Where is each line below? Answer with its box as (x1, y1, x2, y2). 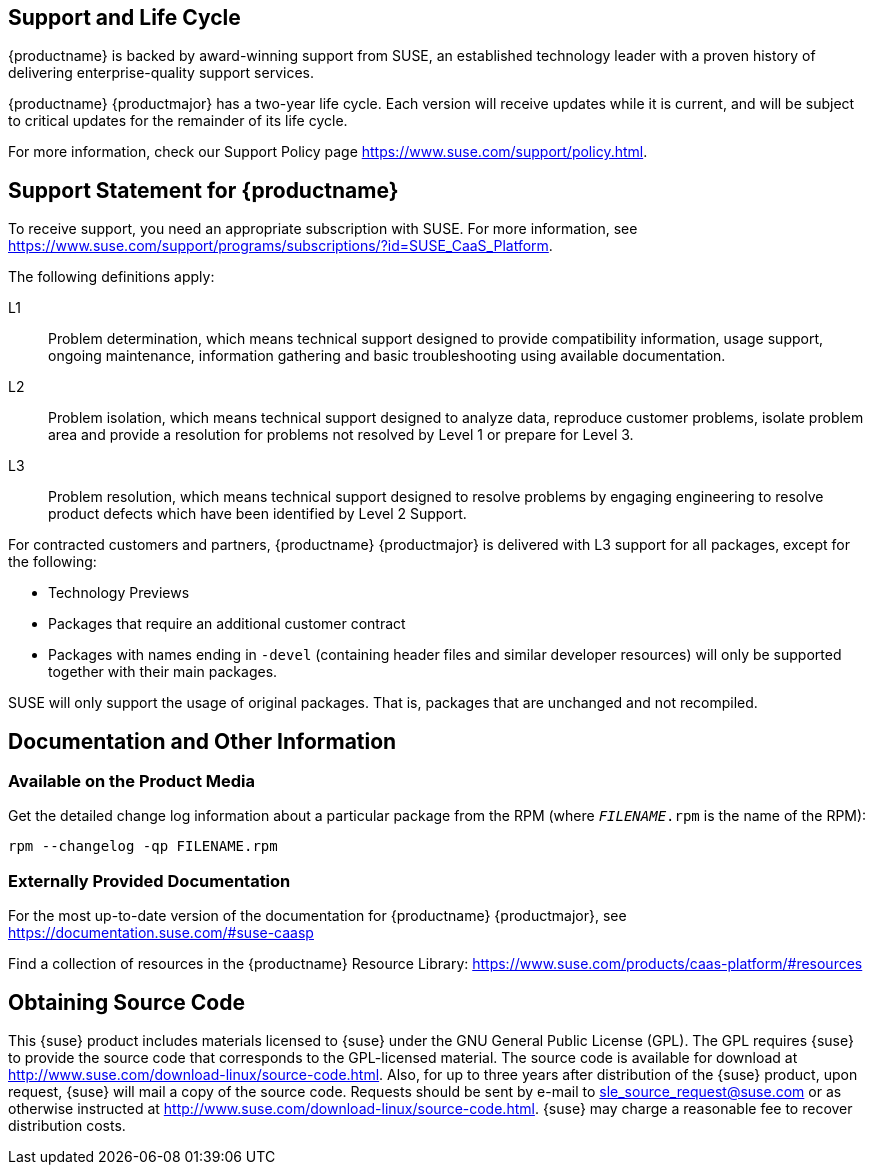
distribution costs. (8, 1117, 126, 1135)
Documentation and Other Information (8, 728, 397, 754)
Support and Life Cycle (8, 5, 241, 30)
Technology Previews (48, 584, 190, 602)
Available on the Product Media (8, 771, 256, 792)
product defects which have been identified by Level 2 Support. (48, 505, 467, 523)
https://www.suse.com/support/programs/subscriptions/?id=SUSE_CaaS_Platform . (8, 237, 553, 255)
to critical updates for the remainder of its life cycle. (8, 112, 348, 130)
